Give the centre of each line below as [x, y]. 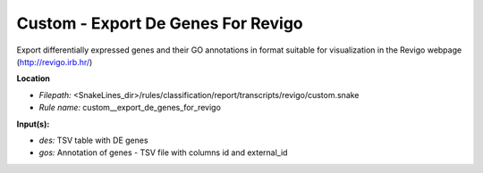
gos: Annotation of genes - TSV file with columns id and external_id [163, 152]
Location [34, 78]
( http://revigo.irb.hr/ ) [55, 62]
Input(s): [33, 124]
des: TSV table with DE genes [93, 140]
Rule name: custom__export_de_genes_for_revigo [130, 108]
